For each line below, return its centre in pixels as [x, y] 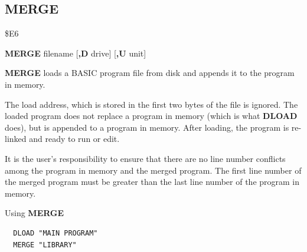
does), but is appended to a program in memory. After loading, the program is [147, 127]
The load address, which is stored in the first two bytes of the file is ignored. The [151, 104]
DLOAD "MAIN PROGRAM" [55, 233]
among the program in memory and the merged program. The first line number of [153, 170]
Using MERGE [35, 213]
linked [16, 139]
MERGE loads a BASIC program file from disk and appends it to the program [150, 73]
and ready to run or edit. [74, 139]
